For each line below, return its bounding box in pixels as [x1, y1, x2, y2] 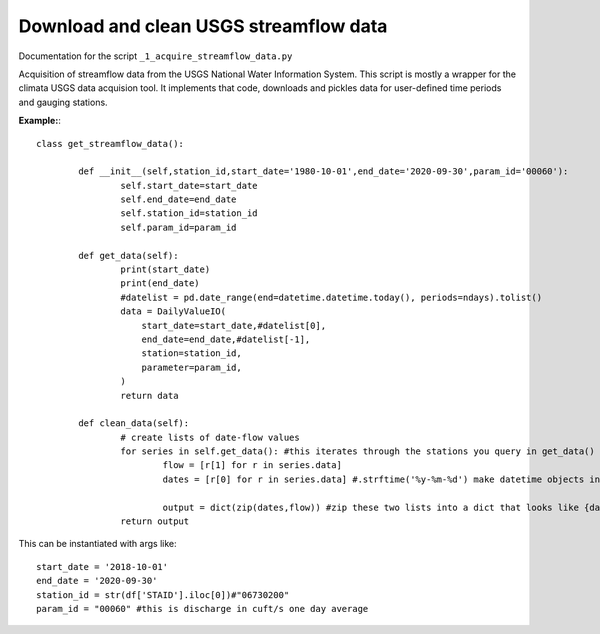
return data [120, 390, 179, 401]
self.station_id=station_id [120, 208, 259, 219]
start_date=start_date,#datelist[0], [141, 320, 327, 331]
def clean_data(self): [78, 418, 190, 429]
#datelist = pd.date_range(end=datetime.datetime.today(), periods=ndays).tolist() [120, 291, 543, 303]
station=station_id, [141, 348, 242, 359]
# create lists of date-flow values [120, 431, 300, 443]
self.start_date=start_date [120, 180, 259, 191]
